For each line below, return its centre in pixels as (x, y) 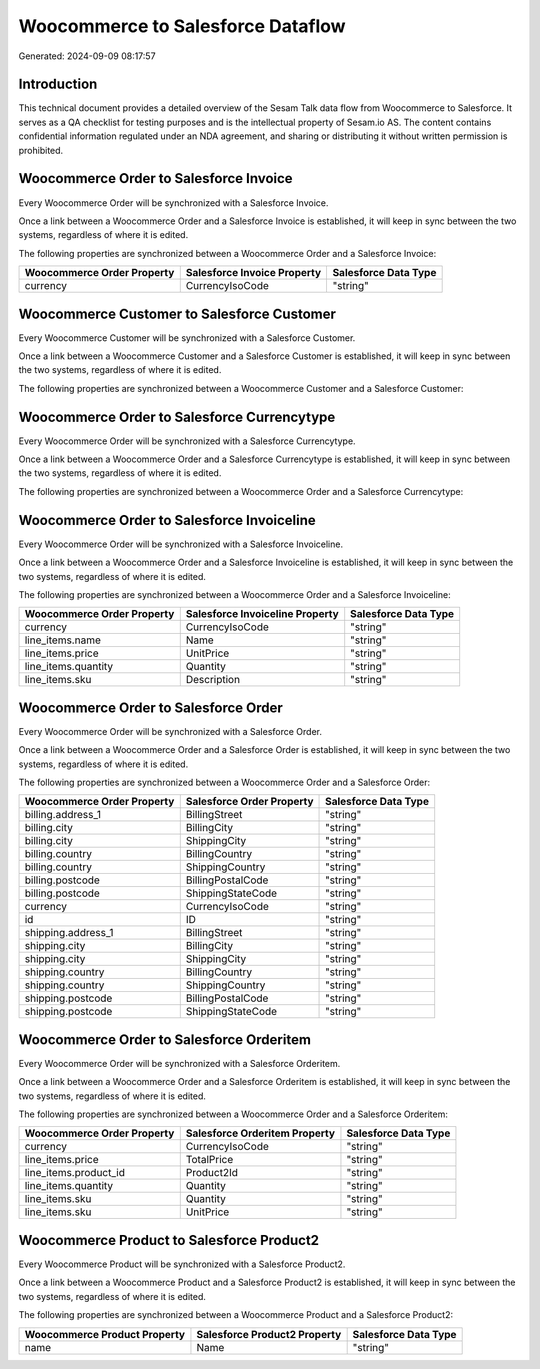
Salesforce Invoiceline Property (262, 614)
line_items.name (63, 640)
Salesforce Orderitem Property (260, 1133)
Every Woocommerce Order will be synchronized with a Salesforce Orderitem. (179, 1063)
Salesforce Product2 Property (269, 1334)
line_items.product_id (74, 1173)
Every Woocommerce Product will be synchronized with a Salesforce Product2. (182, 1264)
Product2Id (212, 1173)
